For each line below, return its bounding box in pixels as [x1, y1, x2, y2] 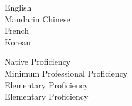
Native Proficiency [5, 55, 71, 68]
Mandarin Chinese [5, 12, 70, 25]
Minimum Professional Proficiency [5, 67, 128, 79]
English [5, 1, 32, 13]
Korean [5, 35, 31, 48]
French [5, 24, 29, 37]
